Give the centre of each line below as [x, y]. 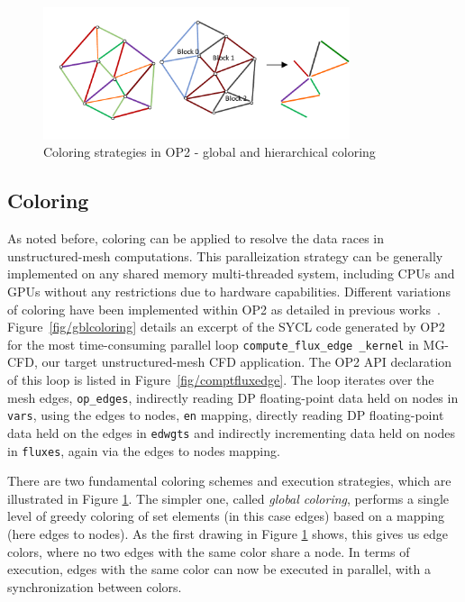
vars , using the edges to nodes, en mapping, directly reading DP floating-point [226, 415]
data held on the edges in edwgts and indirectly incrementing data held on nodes [232, 432]
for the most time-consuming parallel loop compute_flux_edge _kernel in [213, 344]
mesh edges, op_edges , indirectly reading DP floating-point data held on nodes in [233, 397]
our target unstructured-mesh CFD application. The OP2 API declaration [247, 362]
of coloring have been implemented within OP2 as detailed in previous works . [224, 309]
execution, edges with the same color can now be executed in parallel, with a [219, 569]
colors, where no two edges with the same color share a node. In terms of [209, 551]
